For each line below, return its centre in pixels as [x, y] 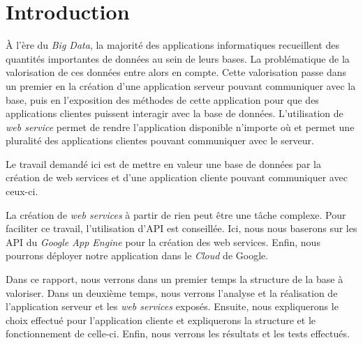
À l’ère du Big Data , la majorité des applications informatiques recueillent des [172, 45]
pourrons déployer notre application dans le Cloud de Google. [137, 255]
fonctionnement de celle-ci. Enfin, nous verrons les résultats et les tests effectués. [178, 333]
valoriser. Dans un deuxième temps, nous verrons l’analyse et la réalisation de [172, 292]
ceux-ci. [22, 191]
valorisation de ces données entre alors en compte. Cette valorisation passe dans [176, 72]
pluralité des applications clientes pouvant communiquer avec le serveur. [160, 140]
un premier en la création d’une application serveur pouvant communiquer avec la [181, 85]
